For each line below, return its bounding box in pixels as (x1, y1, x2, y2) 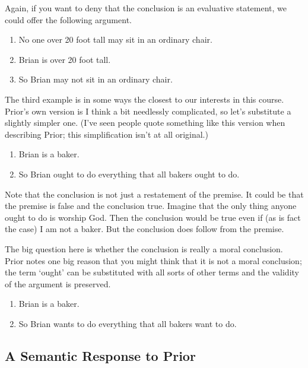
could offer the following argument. (5, 13, 132, 26)
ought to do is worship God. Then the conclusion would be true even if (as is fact (5, 211, 301, 223)
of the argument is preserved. (5, 277, 111, 290)
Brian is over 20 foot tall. (18, 53, 111, 65)
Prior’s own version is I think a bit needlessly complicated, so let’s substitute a (5, 104, 291, 117)
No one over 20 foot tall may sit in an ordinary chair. (18, 33, 212, 46)
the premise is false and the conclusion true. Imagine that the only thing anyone (5, 199, 297, 212)
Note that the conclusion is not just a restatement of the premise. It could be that (5, 188, 304, 200)
